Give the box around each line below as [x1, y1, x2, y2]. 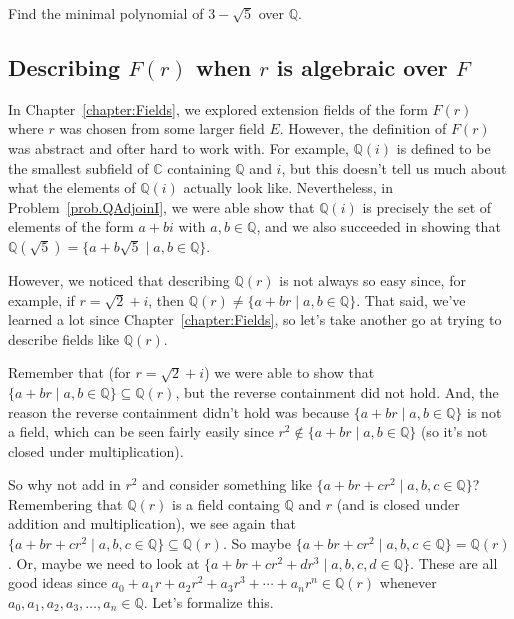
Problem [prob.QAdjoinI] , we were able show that [8, 196, 315, 217]
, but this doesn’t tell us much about [281, 157, 507, 178]
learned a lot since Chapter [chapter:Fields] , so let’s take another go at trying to [8, 309, 502, 330]
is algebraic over [276, 51, 448, 82]
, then [148, 289, 185, 310]
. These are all [410, 552, 498, 573]
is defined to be [396, 137, 491, 158]
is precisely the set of [362, 196, 492, 217]
